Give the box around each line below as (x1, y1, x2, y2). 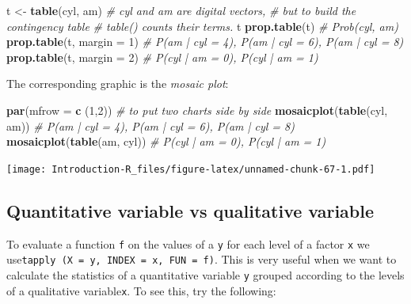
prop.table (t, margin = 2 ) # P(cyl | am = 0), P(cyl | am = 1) (6, 48, 318, 65)
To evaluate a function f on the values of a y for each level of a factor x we (6, 235, 370, 252)
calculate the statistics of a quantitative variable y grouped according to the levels (6, 266, 405, 283)
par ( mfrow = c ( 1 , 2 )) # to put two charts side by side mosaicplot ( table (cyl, (6, 101, 388, 118)
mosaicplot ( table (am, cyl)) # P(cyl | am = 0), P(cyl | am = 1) (6, 133, 326, 150)
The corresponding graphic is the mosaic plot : (6, 75, 229, 92)
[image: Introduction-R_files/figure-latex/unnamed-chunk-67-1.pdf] (6, 163, 375, 175)
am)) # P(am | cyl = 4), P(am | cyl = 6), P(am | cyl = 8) (6, 117, 295, 134)
